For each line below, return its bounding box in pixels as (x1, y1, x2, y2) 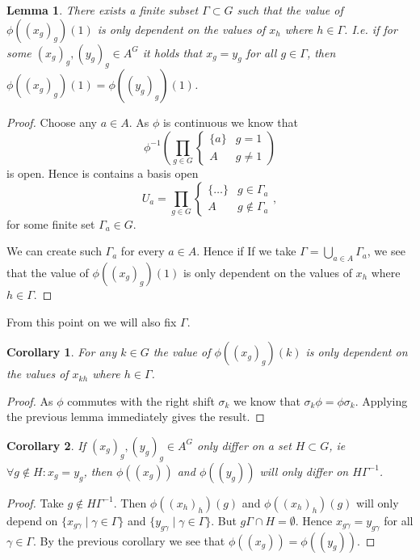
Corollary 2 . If (6, 436, 86, 453)
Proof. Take (6, 494, 64, 511)
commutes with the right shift (67, 392, 215, 409)
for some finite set (6, 215, 95, 232)
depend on (6, 512, 58, 528)
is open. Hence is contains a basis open (6, 164, 199, 181)
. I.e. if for (344, 20, 397, 37)
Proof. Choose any (6, 114, 98, 131)
